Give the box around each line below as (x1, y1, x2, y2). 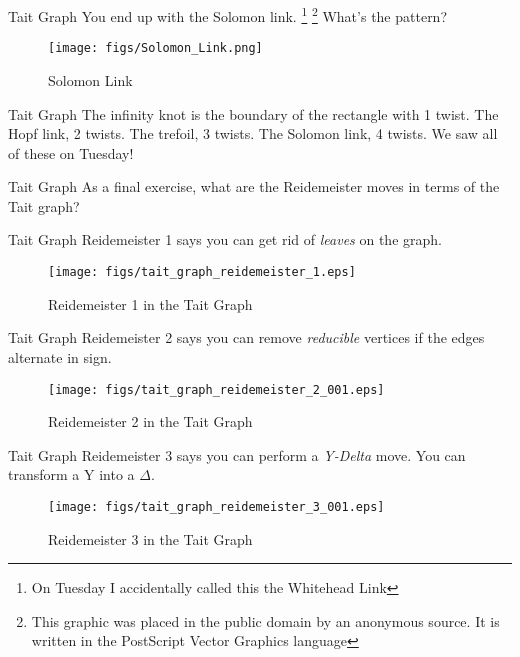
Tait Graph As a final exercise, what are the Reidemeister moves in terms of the (8, 176, 500, 197)
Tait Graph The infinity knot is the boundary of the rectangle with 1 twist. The (8, 103, 499, 124)
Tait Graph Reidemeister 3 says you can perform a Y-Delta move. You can (8, 444, 466, 465)
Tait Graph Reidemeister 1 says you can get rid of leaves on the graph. (8, 229, 442, 250)
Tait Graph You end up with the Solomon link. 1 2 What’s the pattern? (8, 3, 448, 26)
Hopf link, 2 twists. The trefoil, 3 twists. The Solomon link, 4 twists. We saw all (8, 123, 498, 144)
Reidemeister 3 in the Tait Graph (48, 528, 253, 549)
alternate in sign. (8, 346, 112, 367)
